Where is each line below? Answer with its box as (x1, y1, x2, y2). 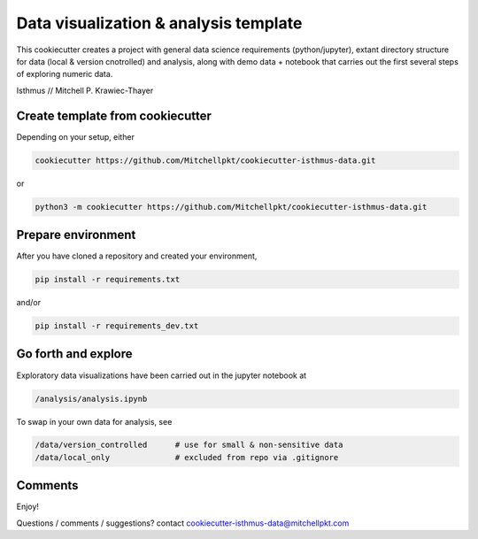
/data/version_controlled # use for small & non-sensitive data (35, 440, 343, 450)
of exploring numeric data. (16, 69, 113, 80)
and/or (16, 297, 42, 308)
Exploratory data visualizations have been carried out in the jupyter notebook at (16, 370, 307, 381)
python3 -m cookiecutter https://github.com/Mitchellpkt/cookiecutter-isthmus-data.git (35, 202, 428, 212)
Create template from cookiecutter (16, 108, 212, 123)
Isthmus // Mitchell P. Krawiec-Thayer (16, 85, 154, 96)
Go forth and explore (16, 346, 133, 362)
